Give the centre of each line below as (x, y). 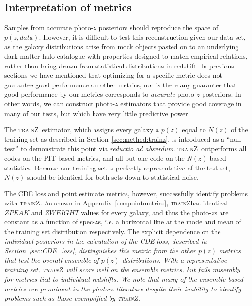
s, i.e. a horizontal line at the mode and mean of (170, 222)
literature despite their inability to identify (179, 288)
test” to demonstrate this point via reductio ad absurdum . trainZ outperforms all (126, 148)
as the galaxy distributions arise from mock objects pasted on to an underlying (122, 46)
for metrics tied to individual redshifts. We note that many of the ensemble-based (124, 279)
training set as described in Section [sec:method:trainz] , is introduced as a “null (123, 139)
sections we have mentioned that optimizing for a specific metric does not (113, 75)
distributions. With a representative (174, 260)
